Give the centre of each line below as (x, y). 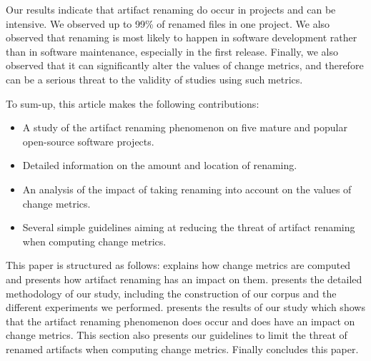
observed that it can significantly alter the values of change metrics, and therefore (185, 65)
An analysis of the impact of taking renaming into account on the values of (187, 189)
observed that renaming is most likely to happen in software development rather (182, 37)
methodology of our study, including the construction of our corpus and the (171, 293)
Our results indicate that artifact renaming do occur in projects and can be (171, 9)
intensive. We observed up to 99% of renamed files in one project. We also (168, 23)
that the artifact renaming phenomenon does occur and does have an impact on (180, 321)
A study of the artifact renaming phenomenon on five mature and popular (185, 127)
